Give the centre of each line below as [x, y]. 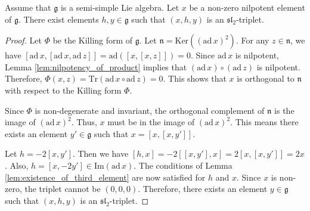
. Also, [17, 165]
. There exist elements [59, 19]
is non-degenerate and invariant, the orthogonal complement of [150, 110]
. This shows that [195, 78]
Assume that [28, 7]
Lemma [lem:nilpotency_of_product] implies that [96, 66]
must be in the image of [151, 122]
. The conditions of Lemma [183, 165]
